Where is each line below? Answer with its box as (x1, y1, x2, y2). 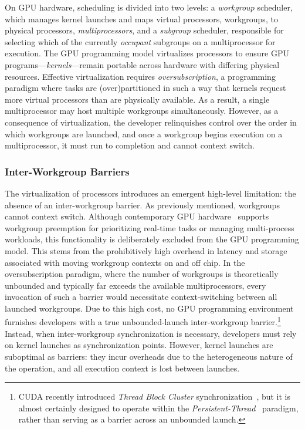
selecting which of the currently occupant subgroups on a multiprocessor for (5, 35, 276, 48)
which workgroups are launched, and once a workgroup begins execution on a (5, 127, 283, 140)
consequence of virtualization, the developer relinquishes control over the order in (5, 116, 297, 128)
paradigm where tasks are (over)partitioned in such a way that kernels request (5, 82, 286, 94)
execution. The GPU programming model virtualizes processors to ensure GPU (5, 47, 289, 59)
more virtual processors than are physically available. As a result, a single (5, 93, 270, 105)
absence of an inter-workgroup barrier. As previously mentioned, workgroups (5, 198, 280, 211)
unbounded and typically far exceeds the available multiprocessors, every (5, 279, 266, 291)
